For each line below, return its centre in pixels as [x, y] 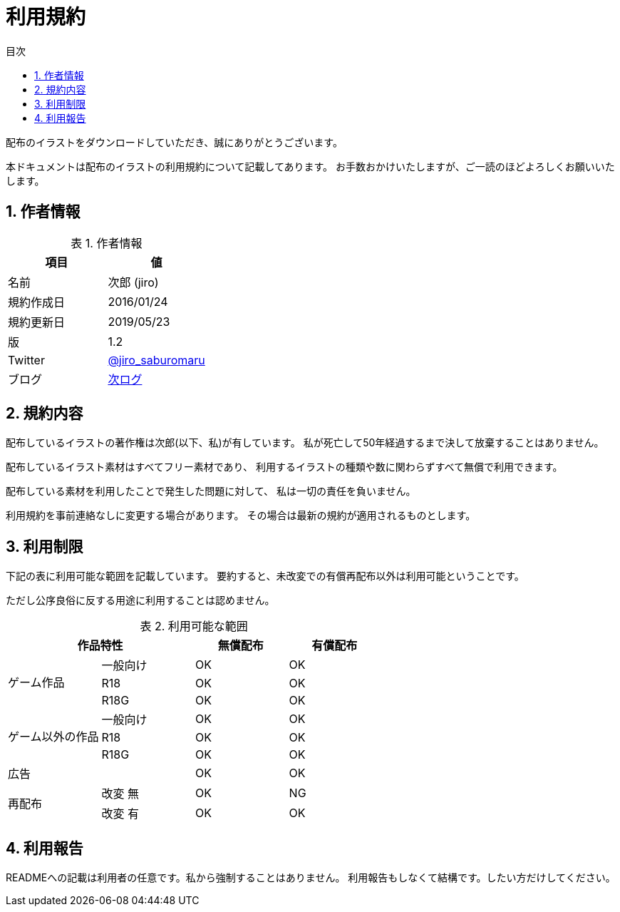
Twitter [26, 360]
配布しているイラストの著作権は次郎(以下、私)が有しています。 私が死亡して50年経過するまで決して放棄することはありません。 [305, 443]
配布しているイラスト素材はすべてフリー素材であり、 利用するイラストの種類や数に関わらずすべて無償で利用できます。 [284, 467]
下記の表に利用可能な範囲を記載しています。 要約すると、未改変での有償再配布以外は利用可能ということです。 [265, 576]
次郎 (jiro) [133, 282]
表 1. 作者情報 [107, 243]
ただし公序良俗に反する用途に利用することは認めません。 [140, 600]
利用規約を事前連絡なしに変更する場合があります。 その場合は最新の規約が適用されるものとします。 [241, 516]
